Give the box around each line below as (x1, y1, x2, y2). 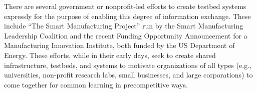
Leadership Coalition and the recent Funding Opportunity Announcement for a (4, 30, 247, 40)
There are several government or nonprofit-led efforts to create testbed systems (4, 1, 246, 11)
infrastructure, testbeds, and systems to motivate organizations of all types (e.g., (4, 59, 251, 70)
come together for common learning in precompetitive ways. (4, 79, 188, 89)
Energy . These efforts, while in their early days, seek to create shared (4, 49, 216, 60)
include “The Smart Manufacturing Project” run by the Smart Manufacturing (4, 20, 243, 31)
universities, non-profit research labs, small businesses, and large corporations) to (4, 69, 253, 80)
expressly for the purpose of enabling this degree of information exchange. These (4, 10, 251, 21)
